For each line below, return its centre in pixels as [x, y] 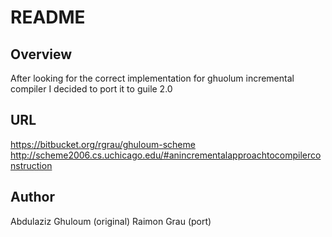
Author [32, 197]
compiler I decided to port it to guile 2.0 [91, 89]
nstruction [31, 165]
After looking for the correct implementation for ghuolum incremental [152, 78]
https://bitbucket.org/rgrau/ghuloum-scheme [103, 144]
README [48, 17]
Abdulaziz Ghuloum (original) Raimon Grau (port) [111, 221]
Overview [41, 54]
